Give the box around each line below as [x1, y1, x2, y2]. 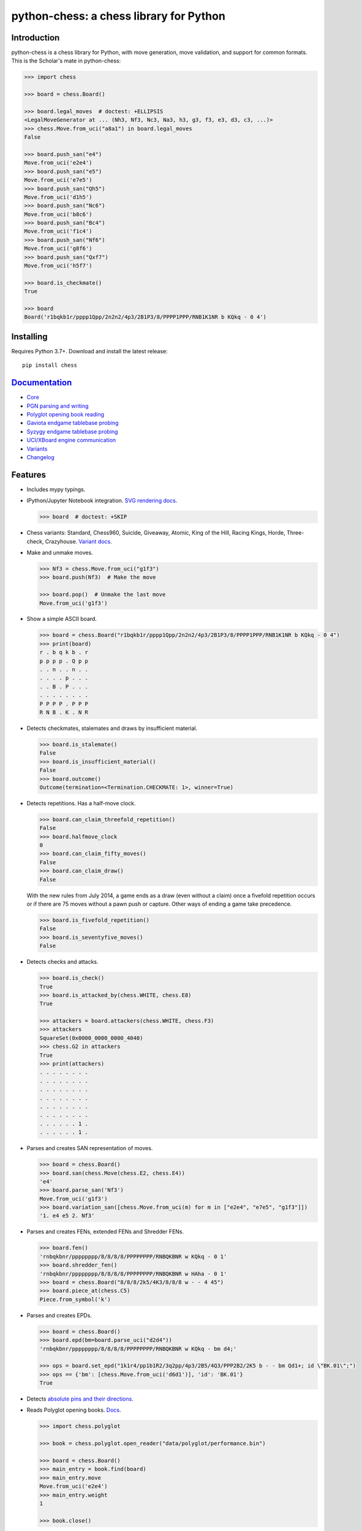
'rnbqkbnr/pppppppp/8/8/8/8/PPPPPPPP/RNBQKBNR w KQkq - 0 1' [39, 1253, 227, 1260]
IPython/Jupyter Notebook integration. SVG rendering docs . [26, 497, 178, 505]
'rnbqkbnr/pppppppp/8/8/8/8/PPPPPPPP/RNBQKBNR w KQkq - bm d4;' [39, 1345, 237, 1352]
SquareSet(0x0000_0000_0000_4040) [39, 1034, 143, 1041]
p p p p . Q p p [39, 657, 89, 664]
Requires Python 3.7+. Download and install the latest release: [11, 347, 168, 355]
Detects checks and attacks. [26, 958, 99, 966]
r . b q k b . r [39, 649, 89, 656]
